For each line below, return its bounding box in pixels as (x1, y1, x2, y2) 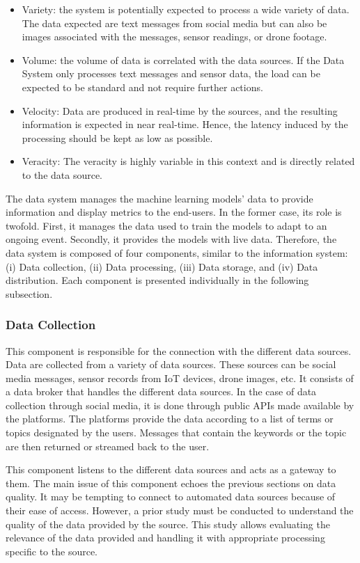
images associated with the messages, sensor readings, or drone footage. (22, 29, 327, 44)
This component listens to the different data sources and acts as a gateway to (6, 462, 336, 477)
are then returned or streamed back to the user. (6, 438, 210, 453)
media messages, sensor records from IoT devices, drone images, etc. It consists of (6, 370, 354, 385)
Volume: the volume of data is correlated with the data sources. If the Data (22, 52, 345, 67)
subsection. (6, 286, 53, 301)
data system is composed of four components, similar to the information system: (6, 245, 348, 260)
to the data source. (22, 167, 103, 182)
